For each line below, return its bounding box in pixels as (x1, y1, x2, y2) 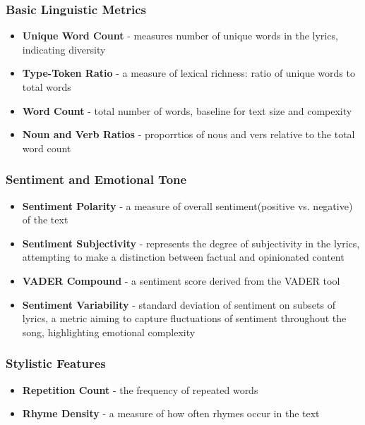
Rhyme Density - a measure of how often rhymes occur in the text (22, 406, 320, 421)
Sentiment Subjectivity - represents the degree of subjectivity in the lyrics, (22, 235, 360, 250)
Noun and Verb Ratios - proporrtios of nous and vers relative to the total (22, 127, 355, 142)
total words (22, 80, 71, 94)
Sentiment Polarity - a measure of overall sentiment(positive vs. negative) (22, 198, 353, 213)
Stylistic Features (6, 355, 106, 372)
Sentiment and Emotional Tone (6, 171, 187, 188)
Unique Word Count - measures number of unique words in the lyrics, (22, 28, 338, 43)
